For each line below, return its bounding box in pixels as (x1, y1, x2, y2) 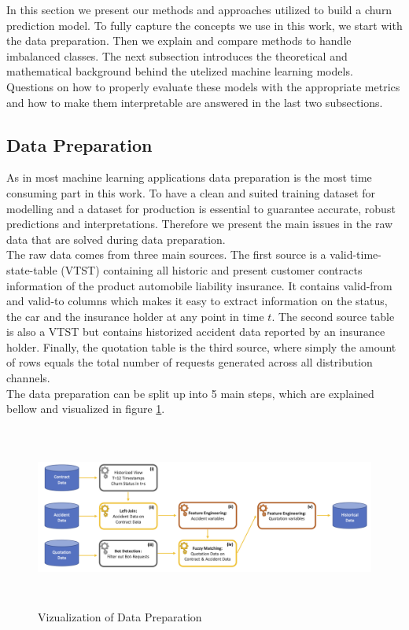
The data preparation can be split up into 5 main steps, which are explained (6, 385, 374, 401)
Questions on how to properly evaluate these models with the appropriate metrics (6, 78, 400, 94)
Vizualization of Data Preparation (38, 609, 202, 625)
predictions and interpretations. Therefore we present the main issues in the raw (6, 216, 393, 232)
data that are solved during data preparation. (6, 230, 226, 247)
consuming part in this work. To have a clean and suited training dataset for (6, 184, 376, 201)
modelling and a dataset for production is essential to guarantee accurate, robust (6, 200, 396, 216)
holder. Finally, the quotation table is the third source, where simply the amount (6, 338, 396, 355)
